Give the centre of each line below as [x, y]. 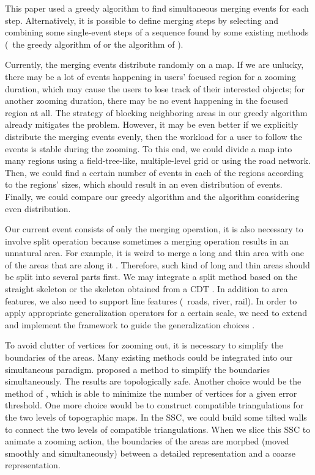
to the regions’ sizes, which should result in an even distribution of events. [144, 184]
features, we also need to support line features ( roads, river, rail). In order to [151, 300]
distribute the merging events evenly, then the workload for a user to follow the [154, 136]
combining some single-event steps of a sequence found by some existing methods [157, 32]
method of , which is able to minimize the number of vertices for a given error [151, 393]
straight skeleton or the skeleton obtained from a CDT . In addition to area [146, 289]
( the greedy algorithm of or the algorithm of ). [94, 44]
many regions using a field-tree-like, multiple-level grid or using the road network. [158, 160]
